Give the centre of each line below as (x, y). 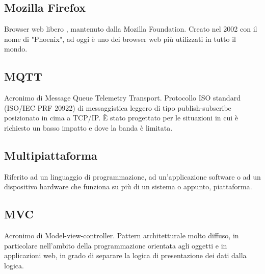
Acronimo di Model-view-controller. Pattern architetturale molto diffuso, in (122, 235)
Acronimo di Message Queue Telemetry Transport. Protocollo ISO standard (122, 98)
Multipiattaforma (51, 155)
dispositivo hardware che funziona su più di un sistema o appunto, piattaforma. (128, 186)
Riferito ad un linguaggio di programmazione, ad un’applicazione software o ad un (132, 176)
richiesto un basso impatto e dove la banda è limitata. (88, 127)
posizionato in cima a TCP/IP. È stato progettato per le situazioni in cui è (121, 118)
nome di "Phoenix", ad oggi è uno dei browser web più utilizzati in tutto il (120, 39)
